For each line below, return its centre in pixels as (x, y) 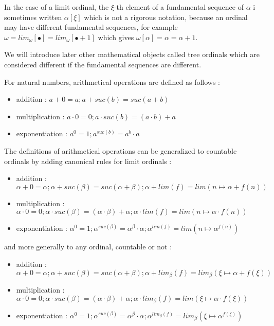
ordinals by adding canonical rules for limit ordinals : (88, 161)
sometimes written (33, 17)
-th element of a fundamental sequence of (179, 7)
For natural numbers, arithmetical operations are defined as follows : (112, 81)
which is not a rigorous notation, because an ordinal (166, 17)
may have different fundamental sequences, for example (91, 27)
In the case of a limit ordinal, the (57, 7)
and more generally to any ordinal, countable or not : (88, 247)
